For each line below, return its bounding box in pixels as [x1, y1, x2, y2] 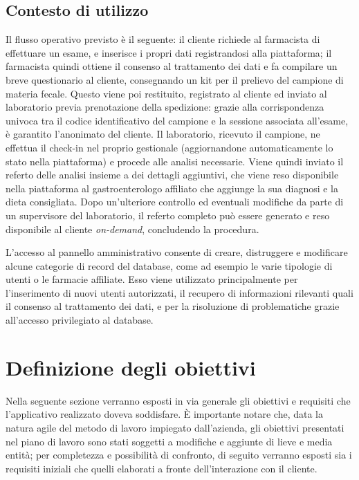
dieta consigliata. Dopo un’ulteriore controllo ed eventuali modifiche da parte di [6, 194, 344, 209]
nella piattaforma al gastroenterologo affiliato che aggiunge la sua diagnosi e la [6, 181, 339, 195]
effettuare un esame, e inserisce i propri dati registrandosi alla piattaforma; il [6, 45, 332, 59]
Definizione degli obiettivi [6, 353, 256, 381]
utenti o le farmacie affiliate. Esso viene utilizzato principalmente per [6, 272, 298, 286]
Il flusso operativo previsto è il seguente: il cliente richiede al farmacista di [6, 32, 320, 46]
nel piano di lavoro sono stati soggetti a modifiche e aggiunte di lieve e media [6, 434, 333, 448]
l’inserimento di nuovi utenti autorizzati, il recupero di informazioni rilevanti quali [6, 285, 353, 299]
